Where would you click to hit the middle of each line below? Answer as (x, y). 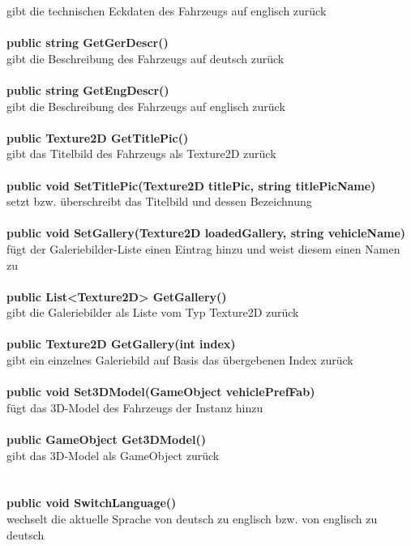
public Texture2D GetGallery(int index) (121, 344)
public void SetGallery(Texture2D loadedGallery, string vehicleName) (206, 233)
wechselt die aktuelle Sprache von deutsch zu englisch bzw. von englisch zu (192, 518)
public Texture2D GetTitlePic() (98, 137)
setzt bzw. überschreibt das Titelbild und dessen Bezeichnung (159, 201)
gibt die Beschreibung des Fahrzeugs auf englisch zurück (146, 106)
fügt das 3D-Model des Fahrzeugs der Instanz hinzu (135, 407)
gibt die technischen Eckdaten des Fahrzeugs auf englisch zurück (167, 11)
